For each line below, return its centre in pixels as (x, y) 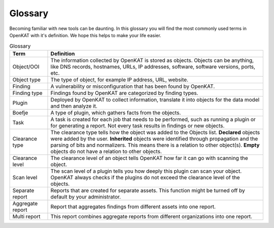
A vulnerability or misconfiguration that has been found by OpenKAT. (133, 86)
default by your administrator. (86, 197)
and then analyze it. (74, 106)
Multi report (26, 216)
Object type (26, 80)
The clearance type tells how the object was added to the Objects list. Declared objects (155, 132)
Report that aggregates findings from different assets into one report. (133, 207)
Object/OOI (26, 67)
